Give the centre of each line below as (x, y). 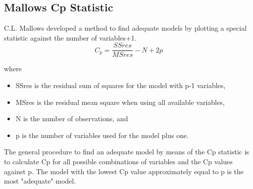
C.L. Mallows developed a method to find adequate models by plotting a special (126, 28)
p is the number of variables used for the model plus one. (102, 135)
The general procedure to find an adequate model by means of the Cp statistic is (127, 152)
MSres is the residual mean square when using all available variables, (120, 102)
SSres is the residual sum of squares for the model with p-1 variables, (121, 85)
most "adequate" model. (40, 181)
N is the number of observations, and (72, 118)
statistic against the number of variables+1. (70, 37)
